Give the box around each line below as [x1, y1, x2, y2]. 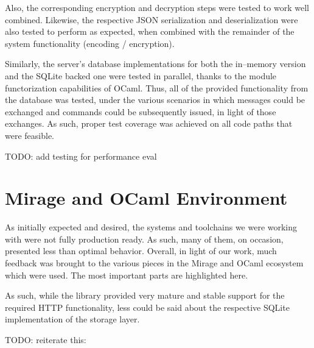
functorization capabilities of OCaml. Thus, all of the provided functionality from [5, 81, 309, 94]
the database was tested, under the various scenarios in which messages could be [5, 93, 305, 106]
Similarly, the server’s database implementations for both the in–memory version [5, 57, 306, 70]
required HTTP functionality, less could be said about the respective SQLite [5, 300, 290, 313]
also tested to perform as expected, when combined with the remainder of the [5, 25, 295, 38]
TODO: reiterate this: [5, 333, 86, 346]
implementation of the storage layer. [5, 313, 140, 325]
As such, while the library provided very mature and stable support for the [5, 289, 285, 302]
